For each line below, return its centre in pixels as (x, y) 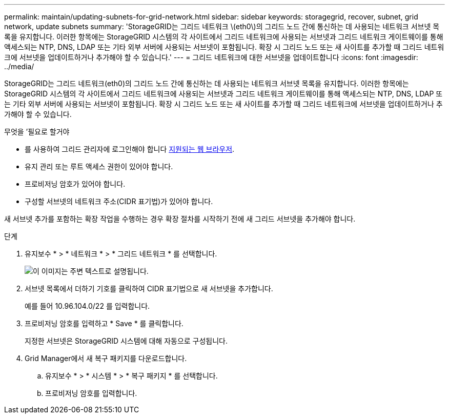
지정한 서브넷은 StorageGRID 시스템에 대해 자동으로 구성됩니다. (126, 341)
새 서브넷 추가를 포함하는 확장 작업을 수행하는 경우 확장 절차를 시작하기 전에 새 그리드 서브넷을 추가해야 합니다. (180, 219)
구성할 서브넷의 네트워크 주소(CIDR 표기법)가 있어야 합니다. (119, 201)
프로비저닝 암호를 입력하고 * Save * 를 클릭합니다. (104, 323)
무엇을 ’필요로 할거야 (37, 132)
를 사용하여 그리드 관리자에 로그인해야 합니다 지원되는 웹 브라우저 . (130, 149)
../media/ (19, 66)
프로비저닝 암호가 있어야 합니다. (75, 184)
